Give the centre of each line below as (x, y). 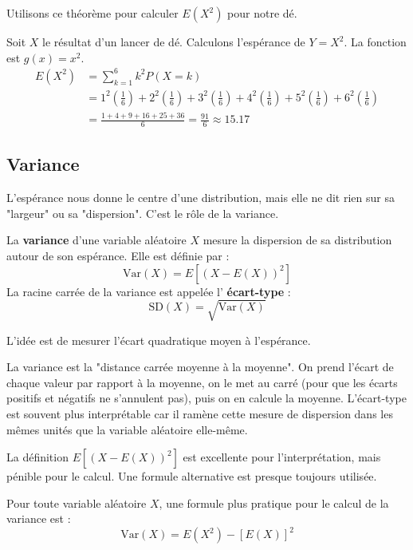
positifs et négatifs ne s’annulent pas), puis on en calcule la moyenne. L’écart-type (206, 398)
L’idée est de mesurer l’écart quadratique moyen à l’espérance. (159, 340)
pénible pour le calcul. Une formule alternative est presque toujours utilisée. (192, 476)
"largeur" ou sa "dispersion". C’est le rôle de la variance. (143, 213)
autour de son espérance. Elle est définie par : (118, 255)
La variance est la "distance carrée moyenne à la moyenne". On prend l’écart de (200, 367)
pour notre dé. (262, 13)
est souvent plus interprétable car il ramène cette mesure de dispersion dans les (200, 414)
